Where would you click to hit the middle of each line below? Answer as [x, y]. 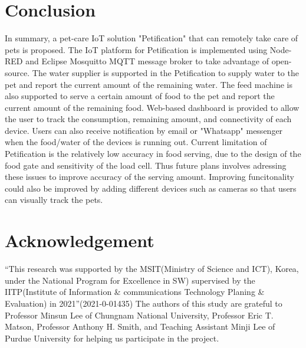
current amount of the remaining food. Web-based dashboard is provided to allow [152, 107]
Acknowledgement [80, 240]
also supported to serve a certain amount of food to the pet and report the [140, 96]
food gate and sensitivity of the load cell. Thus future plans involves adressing [146, 165]
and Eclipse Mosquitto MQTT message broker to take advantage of [147, 61]
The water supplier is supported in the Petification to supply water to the [165, 72]
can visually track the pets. [54, 200]
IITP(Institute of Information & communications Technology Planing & [135, 292]
